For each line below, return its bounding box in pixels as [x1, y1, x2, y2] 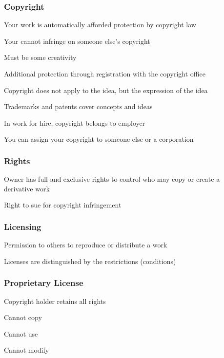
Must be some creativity [4, 52, 77, 62]
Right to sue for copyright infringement [4, 200, 122, 210]
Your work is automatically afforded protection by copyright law [4, 19, 196, 30]
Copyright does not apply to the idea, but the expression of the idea [4, 85, 208, 95]
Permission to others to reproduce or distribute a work [4, 240, 167, 250]
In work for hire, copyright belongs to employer [4, 117, 145, 128]
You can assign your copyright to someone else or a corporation [4, 134, 194, 144]
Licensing [4, 220, 41, 232]
